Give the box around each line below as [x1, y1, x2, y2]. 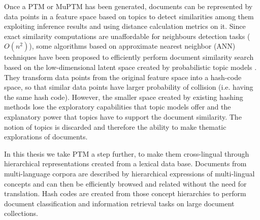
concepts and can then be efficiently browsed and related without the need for [4, 178, 247, 189]
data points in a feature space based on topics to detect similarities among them [4, 11, 254, 21]
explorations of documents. [4, 131, 88, 142]
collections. [4, 208, 38, 218]
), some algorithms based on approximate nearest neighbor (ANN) [29, 41, 236, 51]
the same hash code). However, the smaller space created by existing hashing [4, 91, 243, 102]
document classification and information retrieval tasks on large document [4, 198, 235, 208]
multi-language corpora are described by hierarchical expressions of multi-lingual [4, 168, 255, 178]
